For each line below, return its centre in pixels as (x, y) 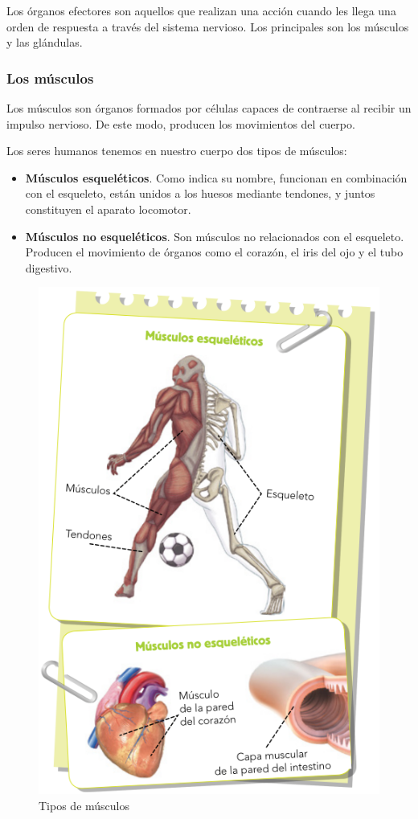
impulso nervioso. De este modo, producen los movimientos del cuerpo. (181, 123)
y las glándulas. (45, 42)
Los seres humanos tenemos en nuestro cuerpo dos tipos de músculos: (177, 151)
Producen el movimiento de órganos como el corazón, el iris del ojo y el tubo (214, 252)
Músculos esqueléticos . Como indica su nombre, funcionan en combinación (216, 177)
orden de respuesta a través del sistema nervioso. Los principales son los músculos (208, 26)
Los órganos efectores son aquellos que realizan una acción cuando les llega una (201, 10)
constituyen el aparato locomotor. (108, 209)
